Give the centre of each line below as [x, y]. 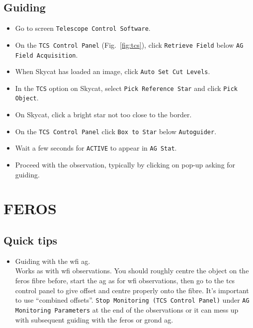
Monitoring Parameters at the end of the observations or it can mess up [127, 309]
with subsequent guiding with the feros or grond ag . [94, 319]
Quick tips [31, 240]
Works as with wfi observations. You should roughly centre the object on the [132, 271]
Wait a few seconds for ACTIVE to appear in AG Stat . [96, 148]
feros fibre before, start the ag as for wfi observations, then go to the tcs [125, 280]
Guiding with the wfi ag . [53, 261]
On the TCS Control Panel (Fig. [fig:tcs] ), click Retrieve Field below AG [129, 44]
